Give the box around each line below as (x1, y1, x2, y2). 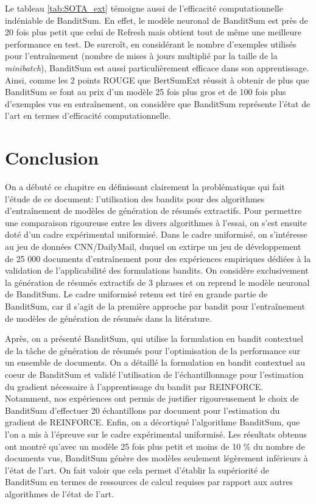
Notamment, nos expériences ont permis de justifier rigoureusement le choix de (5, 392, 299, 405)
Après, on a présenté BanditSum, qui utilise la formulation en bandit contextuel (5, 332, 303, 345)
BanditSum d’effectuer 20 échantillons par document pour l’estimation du (5, 403, 280, 416)
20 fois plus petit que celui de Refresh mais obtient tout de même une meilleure (5, 26, 302, 38)
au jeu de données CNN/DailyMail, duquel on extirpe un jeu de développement (5, 240, 301, 253)
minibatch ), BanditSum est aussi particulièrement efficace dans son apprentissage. (5, 61, 309, 74)
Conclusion (5, 145, 99, 170)
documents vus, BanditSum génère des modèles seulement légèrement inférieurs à (5, 452, 308, 464)
